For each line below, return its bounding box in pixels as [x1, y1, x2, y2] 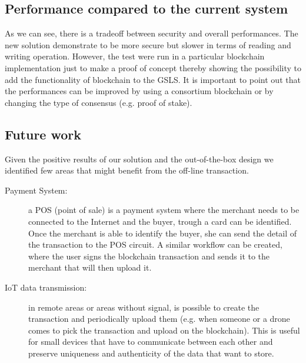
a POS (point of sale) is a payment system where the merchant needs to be [28, 204, 300, 216]
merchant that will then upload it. [28, 261, 152, 274]
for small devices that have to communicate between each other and [28, 335, 273, 348]
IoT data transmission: [5, 281, 87, 293]
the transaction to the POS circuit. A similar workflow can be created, [28, 238, 282, 251]
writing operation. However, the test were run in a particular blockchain [5, 50, 265, 62]
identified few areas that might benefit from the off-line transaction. [5, 164, 249, 176]
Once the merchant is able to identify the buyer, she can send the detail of [28, 227, 297, 239]
